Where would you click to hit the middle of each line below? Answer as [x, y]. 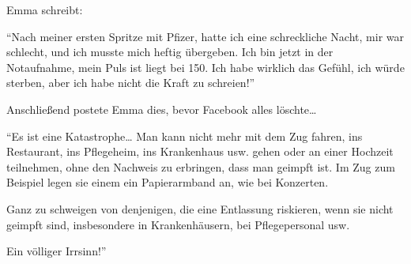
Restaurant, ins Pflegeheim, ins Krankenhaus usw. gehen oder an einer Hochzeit [200, 151]
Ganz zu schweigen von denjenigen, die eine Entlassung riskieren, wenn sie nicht [200, 208]
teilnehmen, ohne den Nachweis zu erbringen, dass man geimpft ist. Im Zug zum [201, 166]
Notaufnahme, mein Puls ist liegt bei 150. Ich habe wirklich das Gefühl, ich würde [205, 67]
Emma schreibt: [45, 9]
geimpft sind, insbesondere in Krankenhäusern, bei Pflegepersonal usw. [178, 224]
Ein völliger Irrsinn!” [57, 251]
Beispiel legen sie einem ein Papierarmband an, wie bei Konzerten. [168, 182]
